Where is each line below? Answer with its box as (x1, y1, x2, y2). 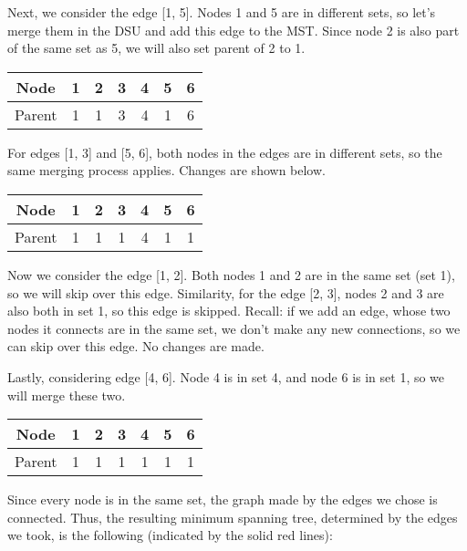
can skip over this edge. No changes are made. (7, 337, 265, 356)
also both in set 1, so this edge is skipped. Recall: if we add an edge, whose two (7, 301, 451, 320)
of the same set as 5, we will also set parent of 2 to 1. (7, 38, 306, 57)
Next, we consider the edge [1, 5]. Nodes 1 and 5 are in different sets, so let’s (7, 3, 436, 21)
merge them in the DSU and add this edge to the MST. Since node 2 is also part (7, 20, 460, 39)
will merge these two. (7, 385, 126, 404)
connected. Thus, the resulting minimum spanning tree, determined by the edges (7, 507, 458, 526)
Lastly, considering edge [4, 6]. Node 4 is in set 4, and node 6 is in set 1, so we (7, 367, 445, 386)
